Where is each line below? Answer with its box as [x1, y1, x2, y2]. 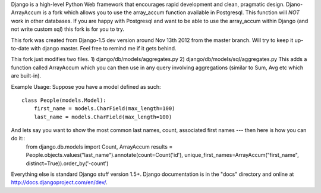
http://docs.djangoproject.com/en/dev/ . [11, 179, 108, 186]
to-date [11, 44, 30, 52]
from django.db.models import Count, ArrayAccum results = [26, 143, 173, 150]
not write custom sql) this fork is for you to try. [11, 25, 125, 33]
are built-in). [11, 72, 42, 79]
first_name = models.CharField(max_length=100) [33, 105, 175, 112]
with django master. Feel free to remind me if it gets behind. [30, 44, 177, 52]
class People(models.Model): [21, 96, 106, 104]
